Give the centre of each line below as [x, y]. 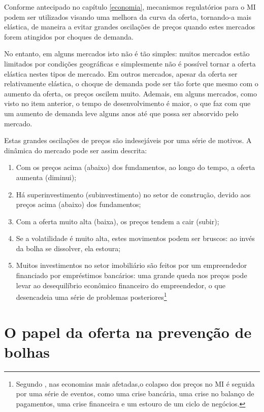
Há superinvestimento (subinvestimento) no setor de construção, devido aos [133, 194]
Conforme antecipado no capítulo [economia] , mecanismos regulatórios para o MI [130, 7]
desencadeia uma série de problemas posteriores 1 [91, 296]
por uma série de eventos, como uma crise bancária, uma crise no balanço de [135, 393]
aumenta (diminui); [46, 177]
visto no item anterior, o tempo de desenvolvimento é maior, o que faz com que [127, 103]
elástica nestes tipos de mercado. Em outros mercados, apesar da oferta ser [121, 73]
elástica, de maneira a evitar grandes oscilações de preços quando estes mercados [130, 27]
